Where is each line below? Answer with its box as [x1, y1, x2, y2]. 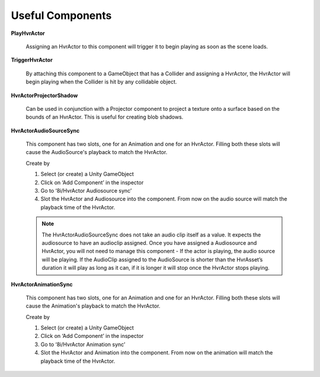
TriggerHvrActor [11, 56, 53, 63]
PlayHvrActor [11, 30, 46, 37]
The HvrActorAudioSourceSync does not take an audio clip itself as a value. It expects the [41, 231, 261, 238]
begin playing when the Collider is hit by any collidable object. [25, 78, 177, 85]
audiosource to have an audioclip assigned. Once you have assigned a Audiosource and [41, 239, 257, 246]
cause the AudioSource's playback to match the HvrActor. [25, 149, 168, 156]
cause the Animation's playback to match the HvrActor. [25, 302, 161, 309]
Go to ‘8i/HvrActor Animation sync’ [40, 341, 126, 348]
